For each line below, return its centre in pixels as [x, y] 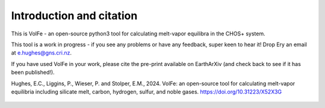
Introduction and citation [74, 16]
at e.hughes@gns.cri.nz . [42, 53]
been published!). [33, 73]
